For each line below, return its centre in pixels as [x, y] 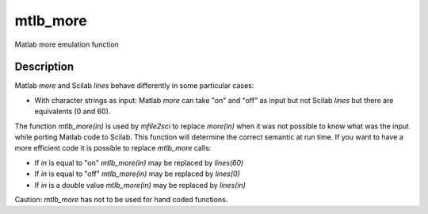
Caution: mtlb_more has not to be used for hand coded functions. [121, 199]
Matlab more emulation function [67, 44]
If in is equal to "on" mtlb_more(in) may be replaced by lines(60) [139, 162]
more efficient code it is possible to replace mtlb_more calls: [113, 148]
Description [44, 67]
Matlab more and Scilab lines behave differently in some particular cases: [134, 86]
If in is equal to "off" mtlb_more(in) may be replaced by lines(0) [138, 174]
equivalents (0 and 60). [73, 112]
